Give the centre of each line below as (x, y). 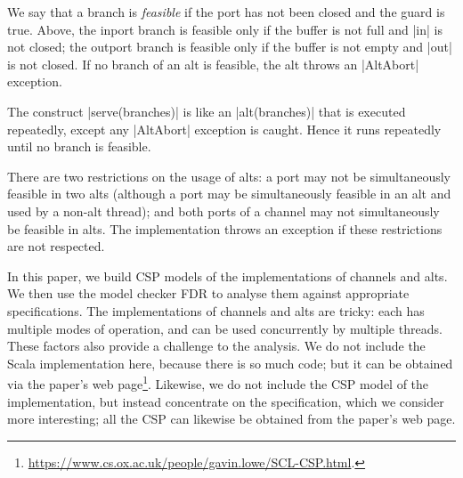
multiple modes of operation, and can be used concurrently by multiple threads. (225, 328)
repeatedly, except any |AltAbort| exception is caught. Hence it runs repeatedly (224, 129)
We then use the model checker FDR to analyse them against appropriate (208, 293)
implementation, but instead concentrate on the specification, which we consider (226, 401)
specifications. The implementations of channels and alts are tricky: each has (216, 310)
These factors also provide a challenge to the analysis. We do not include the (216, 346)
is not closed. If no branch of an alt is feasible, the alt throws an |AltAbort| (213, 64)
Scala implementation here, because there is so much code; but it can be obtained (230, 363)
